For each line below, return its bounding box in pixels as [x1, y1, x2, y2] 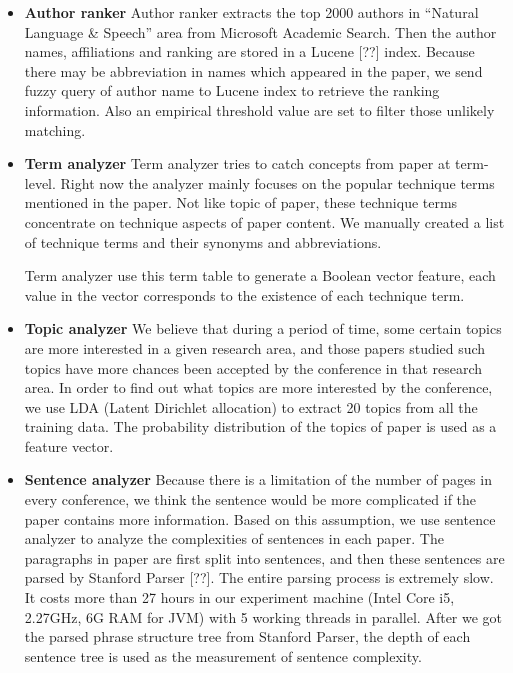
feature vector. [24, 435, 114, 456]
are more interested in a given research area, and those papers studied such [24, 337, 486, 358]
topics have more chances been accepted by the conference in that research [24, 357, 483, 378]
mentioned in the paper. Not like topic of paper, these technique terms [24, 192, 458, 213]
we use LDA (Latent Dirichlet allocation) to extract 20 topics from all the [24, 396, 478, 417]
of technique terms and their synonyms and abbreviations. [24, 231, 382, 252]
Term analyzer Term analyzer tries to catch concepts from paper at [24, 153, 451, 174]
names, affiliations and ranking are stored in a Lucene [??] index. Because [24, 41, 475, 62]
